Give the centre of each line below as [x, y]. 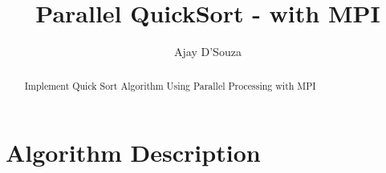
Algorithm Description [133, 153]
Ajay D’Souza [208, 52]
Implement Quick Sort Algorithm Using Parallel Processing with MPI [170, 85]
